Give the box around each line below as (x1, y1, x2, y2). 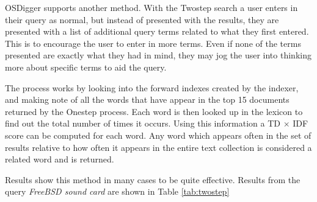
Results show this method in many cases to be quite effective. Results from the (5, 173, 301, 186)
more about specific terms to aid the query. (5, 60, 167, 73)
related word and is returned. (5, 153, 114, 165)
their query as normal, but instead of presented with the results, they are (5, 13, 279, 26)
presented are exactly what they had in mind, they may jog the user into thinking (5, 49, 312, 61)
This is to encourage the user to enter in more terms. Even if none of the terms (5, 37, 301, 49)
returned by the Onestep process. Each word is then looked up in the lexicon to (5, 105, 303, 117)
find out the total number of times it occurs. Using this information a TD (5, 117, 280, 130)
